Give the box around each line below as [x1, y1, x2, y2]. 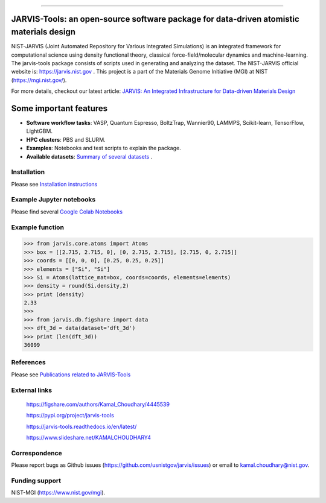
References [11, 358, 46, 367]
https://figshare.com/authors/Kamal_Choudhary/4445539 [26, 400, 170, 408]
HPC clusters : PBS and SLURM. [26, 136, 106, 143]
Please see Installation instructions [11, 180, 98, 188]
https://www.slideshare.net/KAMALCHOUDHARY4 [26, 434, 151, 441]
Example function [11, 223, 65, 232]
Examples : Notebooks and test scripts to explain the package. [26, 145, 181, 152]
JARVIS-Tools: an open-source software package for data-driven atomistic [11, 14, 300, 24]
